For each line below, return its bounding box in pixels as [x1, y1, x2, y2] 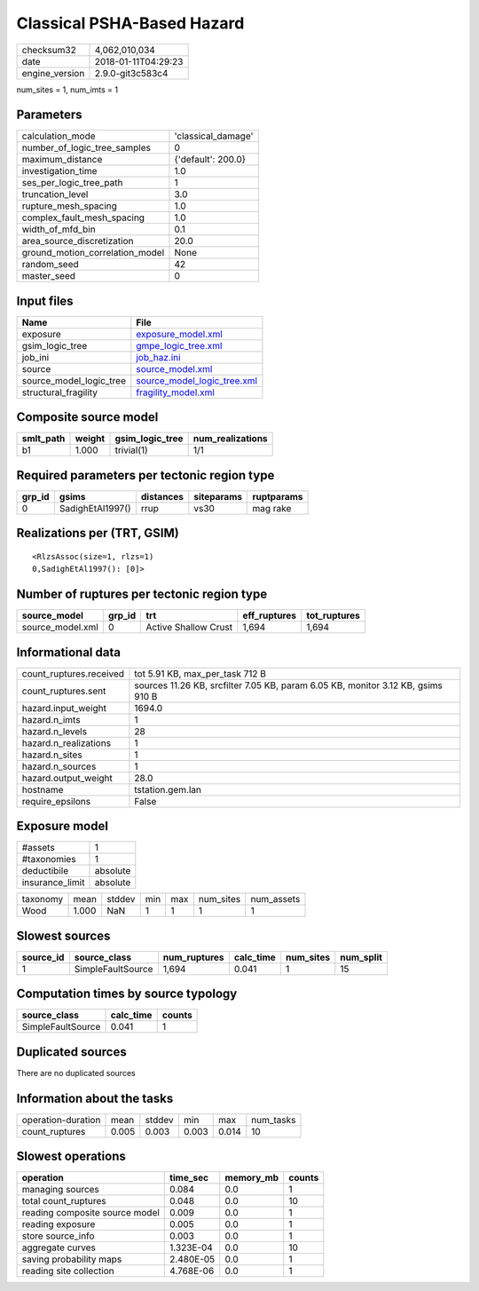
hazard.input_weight [21, 701, 106, 714]
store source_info [21, 1230, 95, 1242]
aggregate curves [21, 1241, 97, 1254]
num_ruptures [162, 951, 224, 963]
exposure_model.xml [136, 328, 224, 340]
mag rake [252, 503, 292, 514]
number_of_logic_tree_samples [21, 142, 151, 154]
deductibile [21, 865, 69, 877]
